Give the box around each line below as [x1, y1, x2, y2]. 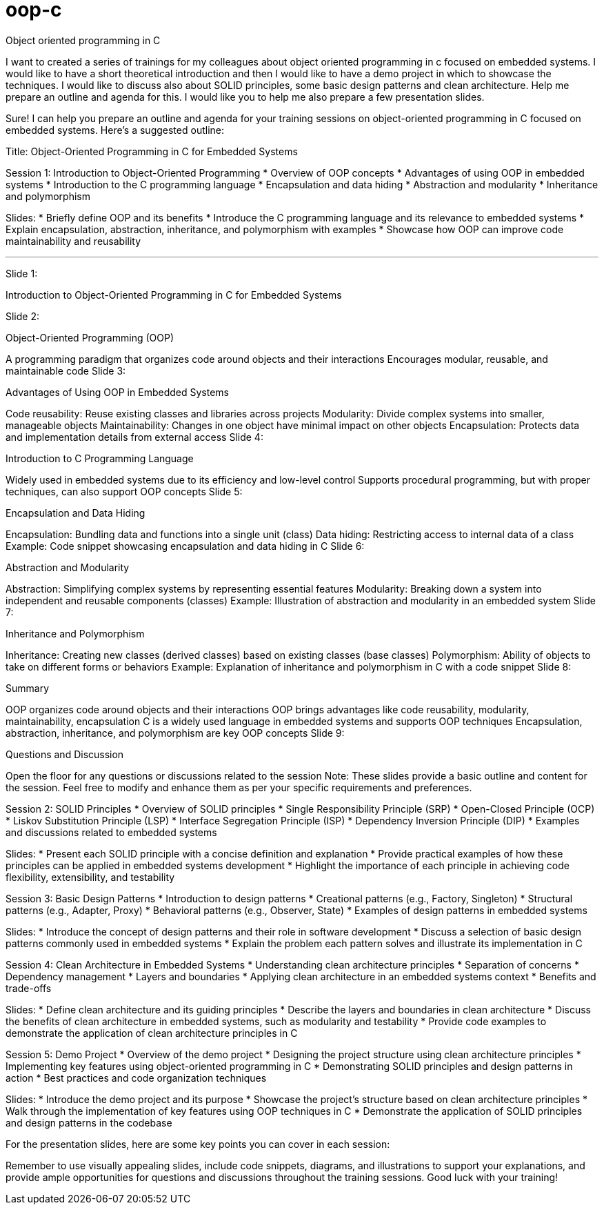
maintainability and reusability [6, 235, 141, 247]
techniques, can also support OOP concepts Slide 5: [6, 485, 243, 497]
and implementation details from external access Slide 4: [6, 430, 263, 443]
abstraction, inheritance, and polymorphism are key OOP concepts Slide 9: [6, 726, 345, 739]
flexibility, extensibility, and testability [6, 871, 175, 883]
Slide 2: [6, 310, 40, 322]
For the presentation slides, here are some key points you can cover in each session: [6, 1138, 390, 1150]
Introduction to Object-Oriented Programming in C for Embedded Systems [6, 288, 342, 301]
